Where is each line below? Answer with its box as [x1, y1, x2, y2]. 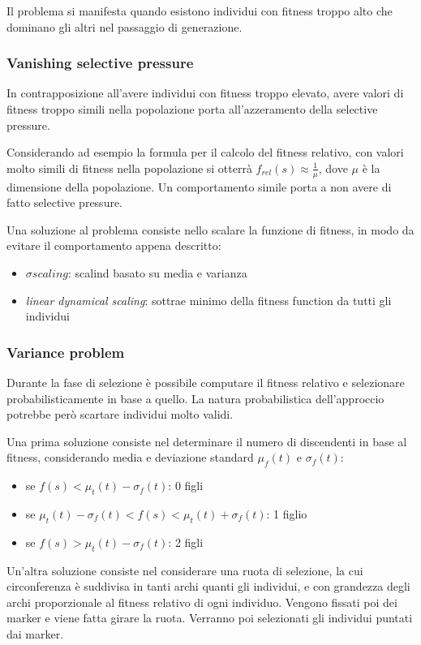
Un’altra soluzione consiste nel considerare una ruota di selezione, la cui [6, 561, 363, 578]
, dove [318, 159, 348, 176]
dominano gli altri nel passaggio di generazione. [6, 18, 243, 35]
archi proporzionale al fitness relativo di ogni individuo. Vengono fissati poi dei [6, 593, 397, 610]
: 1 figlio [266, 505, 307, 522]
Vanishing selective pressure [6, 53, 194, 73]
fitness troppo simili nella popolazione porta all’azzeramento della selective [6, 101, 378, 117]
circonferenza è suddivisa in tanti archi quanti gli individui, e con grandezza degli [6, 578, 410, 595]
